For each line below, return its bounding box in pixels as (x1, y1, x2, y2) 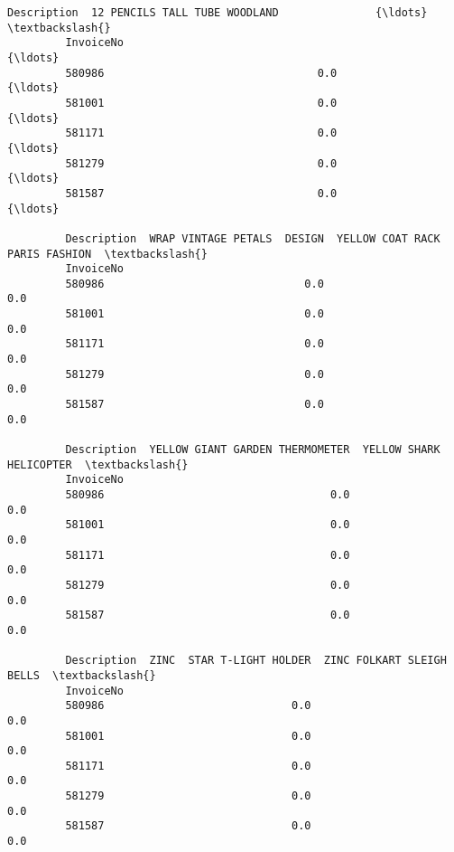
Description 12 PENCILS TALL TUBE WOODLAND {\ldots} (7, 6, 428, 19)
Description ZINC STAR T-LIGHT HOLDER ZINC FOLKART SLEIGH (65, 654, 447, 667)
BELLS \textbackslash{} (7, 668, 156, 682)
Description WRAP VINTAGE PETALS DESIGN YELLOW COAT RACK (65, 232, 440, 245)
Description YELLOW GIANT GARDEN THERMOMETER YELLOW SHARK (65, 443, 440, 457)
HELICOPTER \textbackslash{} (7, 458, 189, 471)
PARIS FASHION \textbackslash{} (7, 247, 208, 260)
